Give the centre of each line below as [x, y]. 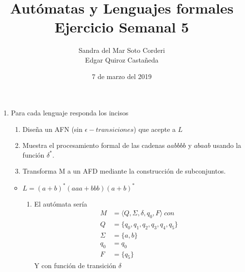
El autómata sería [61, 203]
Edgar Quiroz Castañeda [122, 59]
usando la [227, 145]
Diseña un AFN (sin [53, 129]
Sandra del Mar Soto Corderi [122, 50]
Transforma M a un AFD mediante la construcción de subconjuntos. [124, 171]
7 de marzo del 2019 [122, 76]
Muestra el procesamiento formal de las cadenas [94, 145]
